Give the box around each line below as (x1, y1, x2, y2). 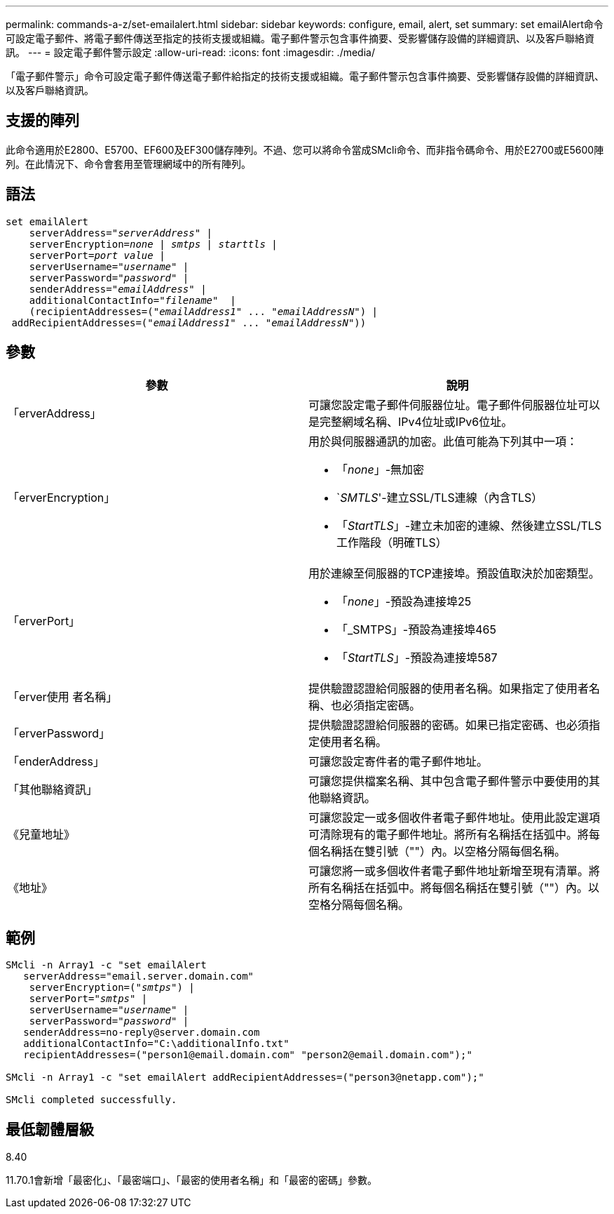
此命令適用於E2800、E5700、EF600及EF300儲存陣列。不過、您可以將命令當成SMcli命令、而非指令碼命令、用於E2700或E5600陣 (6, 143, 604, 156)
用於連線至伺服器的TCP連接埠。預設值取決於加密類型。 (308, 566, 600, 580)
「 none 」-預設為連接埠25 (336, 594, 472, 608)
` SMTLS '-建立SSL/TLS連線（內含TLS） (336, 490, 543, 505)
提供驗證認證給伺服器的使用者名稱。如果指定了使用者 (308, 681, 589, 695)
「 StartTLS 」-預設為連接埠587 (336, 650, 498, 665)
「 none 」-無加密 (336, 462, 425, 476)
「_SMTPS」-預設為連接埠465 (336, 622, 496, 636)
